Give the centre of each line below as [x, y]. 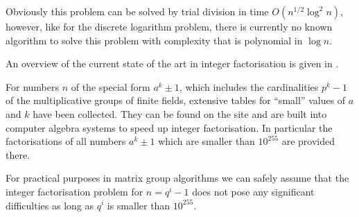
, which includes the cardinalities [249, 86]
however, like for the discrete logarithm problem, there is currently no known [169, 26]
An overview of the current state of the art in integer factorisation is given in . [172, 63]
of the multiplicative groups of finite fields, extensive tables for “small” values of [176, 100]
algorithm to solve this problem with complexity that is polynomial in [154, 40]
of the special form [111, 86]
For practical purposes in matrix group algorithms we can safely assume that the [177, 178]
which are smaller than [207, 141]
